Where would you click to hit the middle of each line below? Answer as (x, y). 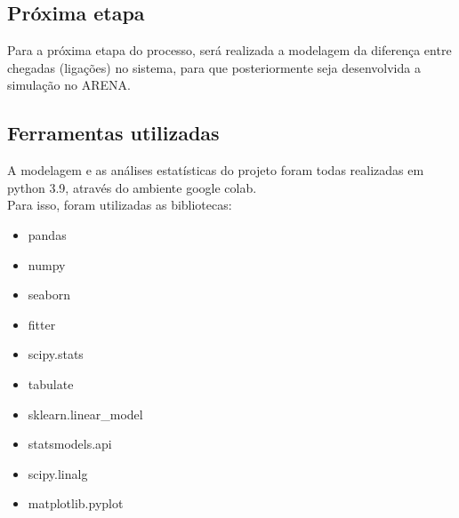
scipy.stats (56, 354)
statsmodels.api (70, 444)
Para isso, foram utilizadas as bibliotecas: (120, 205)
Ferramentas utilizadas (113, 133)
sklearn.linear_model (85, 414)
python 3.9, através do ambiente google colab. (132, 187)
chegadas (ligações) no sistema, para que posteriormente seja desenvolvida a (214, 67)
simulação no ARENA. (69, 85)
